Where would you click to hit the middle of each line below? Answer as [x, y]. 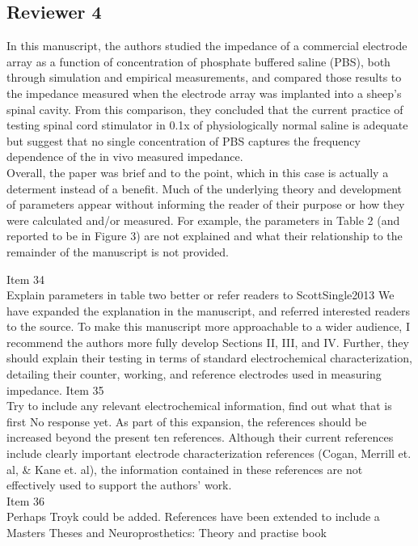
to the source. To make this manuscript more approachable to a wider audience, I [208, 326]
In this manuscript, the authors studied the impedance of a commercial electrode [207, 46]
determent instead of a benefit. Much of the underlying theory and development [205, 188]
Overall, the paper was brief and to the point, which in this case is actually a [198, 172]
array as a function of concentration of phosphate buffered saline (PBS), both [198, 61]
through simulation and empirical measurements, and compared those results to [204, 77]
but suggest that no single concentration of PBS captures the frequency [184, 140]
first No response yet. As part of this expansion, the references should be [187, 421]
